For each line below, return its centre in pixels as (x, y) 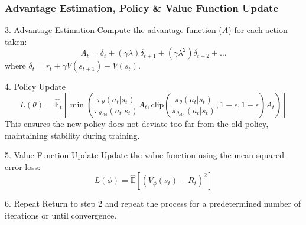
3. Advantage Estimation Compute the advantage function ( (113, 30)
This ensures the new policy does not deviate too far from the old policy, (137, 123)
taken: (16, 41)
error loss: (23, 166)
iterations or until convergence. (61, 215)
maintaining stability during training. (72, 135)
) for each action (258, 30)
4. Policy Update (35, 87)
